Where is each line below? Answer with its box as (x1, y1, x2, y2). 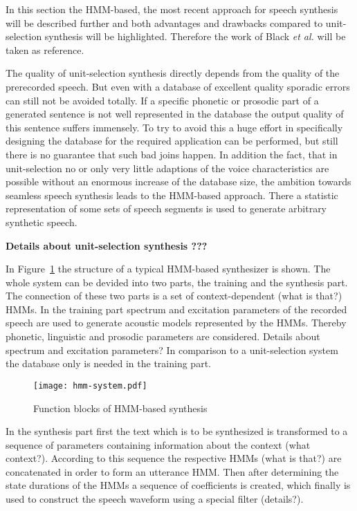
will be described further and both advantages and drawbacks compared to (6, 15, 323, 30)
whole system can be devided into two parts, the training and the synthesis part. (6, 275, 348, 289)
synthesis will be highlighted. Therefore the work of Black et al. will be (44, 29, 346, 44)
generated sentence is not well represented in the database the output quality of (6, 106, 344, 121)
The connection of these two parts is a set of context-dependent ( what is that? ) (6, 288, 342, 303)
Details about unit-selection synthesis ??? (6, 238, 208, 252)
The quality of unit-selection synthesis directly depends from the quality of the (6, 66, 340, 80)
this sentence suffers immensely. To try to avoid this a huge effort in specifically (6, 120, 343, 134)
